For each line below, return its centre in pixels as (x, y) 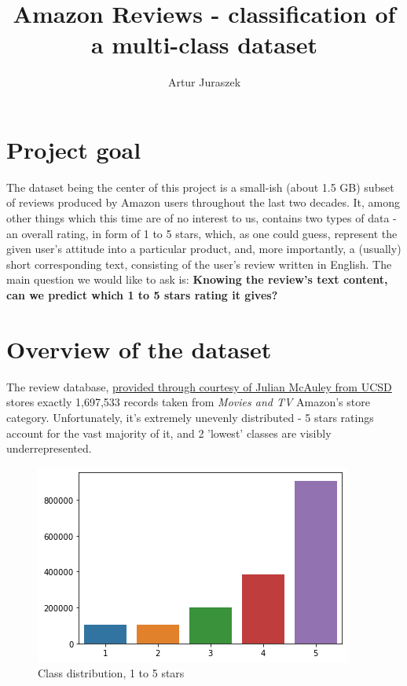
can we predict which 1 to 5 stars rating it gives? (142, 295)
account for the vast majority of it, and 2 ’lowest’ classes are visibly (169, 433)
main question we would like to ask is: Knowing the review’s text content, (197, 279)
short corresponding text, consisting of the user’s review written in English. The (199, 264)
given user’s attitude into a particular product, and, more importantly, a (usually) (204, 249)
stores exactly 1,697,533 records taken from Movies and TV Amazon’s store (188, 402)
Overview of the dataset (139, 349)
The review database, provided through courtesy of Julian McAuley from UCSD (199, 386)
